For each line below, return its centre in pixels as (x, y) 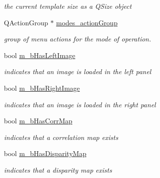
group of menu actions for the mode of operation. (78, 39)
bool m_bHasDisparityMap (45, 153)
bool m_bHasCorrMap (38, 121)
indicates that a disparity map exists (58, 169)
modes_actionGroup (87, 22)
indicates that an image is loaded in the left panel (78, 71)
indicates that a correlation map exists (61, 137)
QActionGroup (26, 22)
